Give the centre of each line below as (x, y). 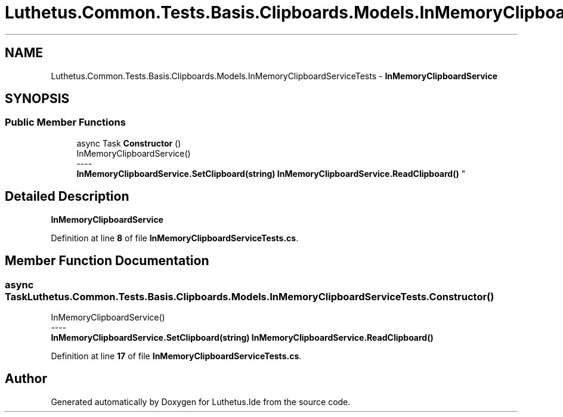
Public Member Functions (65, 122)
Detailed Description (67, 197)
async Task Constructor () (129, 143)
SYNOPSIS (37, 99)
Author (26, 379)
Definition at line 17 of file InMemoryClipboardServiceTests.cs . (176, 356)
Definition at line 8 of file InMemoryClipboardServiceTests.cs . (175, 238)
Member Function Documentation (107, 261)
